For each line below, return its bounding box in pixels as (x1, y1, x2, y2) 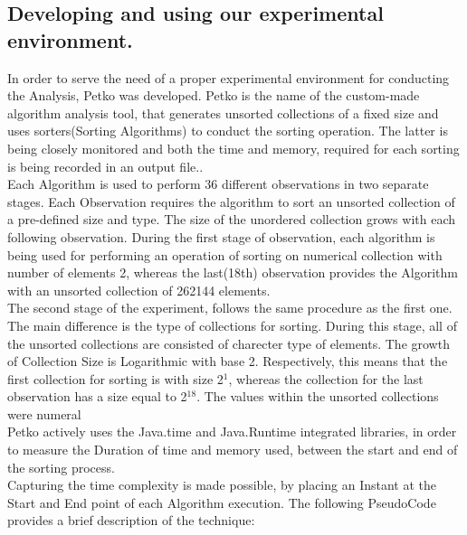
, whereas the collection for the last (228, 369, 424, 388)
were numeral (7, 404, 81, 423)
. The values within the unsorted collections (196, 387, 439, 406)
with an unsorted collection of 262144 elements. (7, 280, 271, 299)
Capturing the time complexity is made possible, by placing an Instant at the (7, 475, 437, 494)
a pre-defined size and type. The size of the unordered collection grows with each (7, 210, 456, 229)
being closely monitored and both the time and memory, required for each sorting (7, 138, 460, 157)
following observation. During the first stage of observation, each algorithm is (7, 227, 435, 246)
